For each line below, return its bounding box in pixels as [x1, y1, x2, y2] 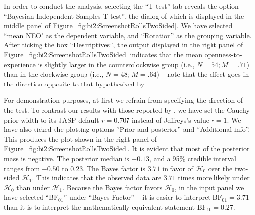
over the [208, 163, 233, 173]
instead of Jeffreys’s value [131, 114, 209, 125]
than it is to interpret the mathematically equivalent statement [4, 201, 195, 212]
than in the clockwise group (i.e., [4, 69, 104, 79]
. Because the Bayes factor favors [62, 182, 163, 192]
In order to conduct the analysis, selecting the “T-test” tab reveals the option [4, 1, 239, 11]
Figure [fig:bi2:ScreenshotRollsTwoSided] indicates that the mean [4, 49, 202, 59]
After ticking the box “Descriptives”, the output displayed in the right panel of [4, 40, 243, 50]
